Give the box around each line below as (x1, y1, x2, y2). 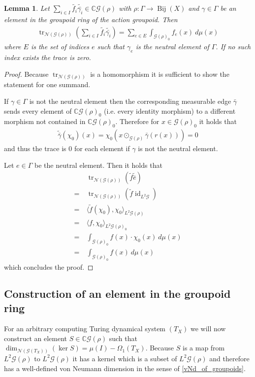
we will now (190, 323, 226, 334)
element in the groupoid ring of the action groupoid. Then (4, 14, 178, 25)
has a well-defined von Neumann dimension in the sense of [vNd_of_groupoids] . (4, 363, 246, 373)
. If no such (216, 41, 251, 52)
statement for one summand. (4, 79, 91, 90)
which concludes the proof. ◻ (4, 262, 94, 272)
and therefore (209, 353, 250, 363)
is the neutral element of (135, 41, 209, 52)
